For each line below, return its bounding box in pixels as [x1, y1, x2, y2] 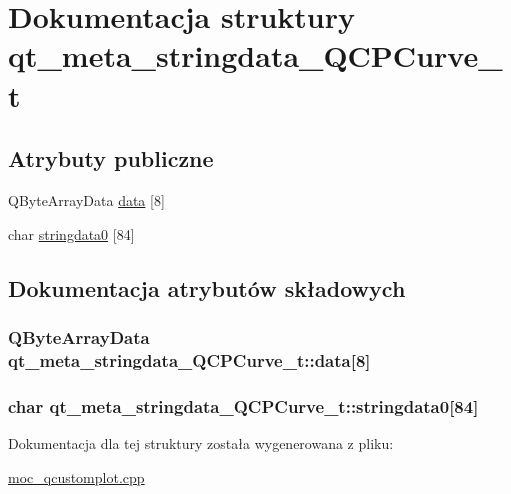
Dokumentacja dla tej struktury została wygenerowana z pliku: [8, 432, 394, 453]
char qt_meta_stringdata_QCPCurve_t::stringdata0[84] [8, 393, 479, 418]
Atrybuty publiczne [8, 143, 214, 174]
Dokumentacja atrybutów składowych [8, 272, 406, 303]
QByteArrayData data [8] [8, 189, 165, 210]
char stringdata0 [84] [8, 223, 135, 244]
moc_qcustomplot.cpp [8, 466, 145, 487]
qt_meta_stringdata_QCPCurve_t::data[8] [8, 347, 371, 372]
